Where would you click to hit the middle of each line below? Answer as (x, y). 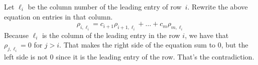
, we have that (207, 35)
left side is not (26, 56)
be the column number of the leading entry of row (105, 6)
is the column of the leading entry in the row (111, 35)
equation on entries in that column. (58, 16)
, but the (235, 45)
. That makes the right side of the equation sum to (138, 45)
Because (16, 35)
